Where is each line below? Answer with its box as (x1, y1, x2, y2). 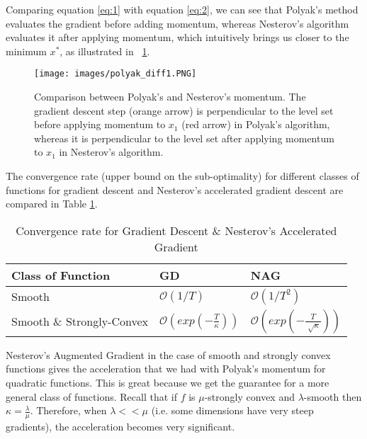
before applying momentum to (34, 117, 166, 132)
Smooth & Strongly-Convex (11, 313, 148, 330)
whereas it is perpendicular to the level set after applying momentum (34, 130, 334, 145)
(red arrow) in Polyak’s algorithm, (181, 117, 330, 132)
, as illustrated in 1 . (60, 43, 150, 58)
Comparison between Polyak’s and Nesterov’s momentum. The (34, 89, 306, 104)
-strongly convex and (204, 389, 295, 404)
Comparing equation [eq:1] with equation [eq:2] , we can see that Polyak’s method (6, 2, 358, 16)
